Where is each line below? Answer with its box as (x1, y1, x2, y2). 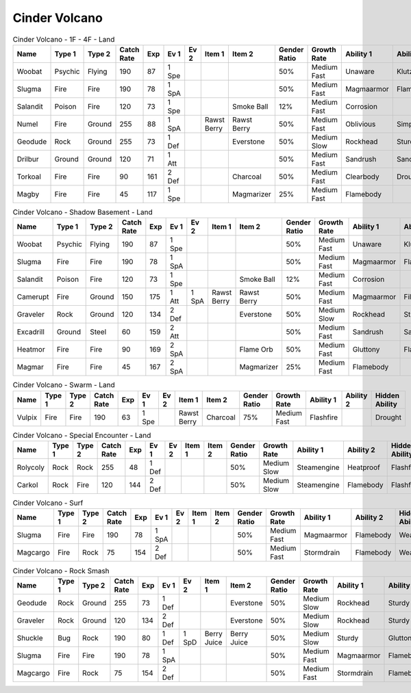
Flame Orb (239, 345, 273, 354)
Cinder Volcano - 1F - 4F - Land (12, 34, 115, 44)
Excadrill (16, 327, 45, 337)
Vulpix (16, 413, 38, 422)
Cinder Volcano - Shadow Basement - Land (12, 207, 153, 217)
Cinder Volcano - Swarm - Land (12, 380, 116, 390)
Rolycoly (16, 462, 45, 472)
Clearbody (345, 172, 379, 181)
